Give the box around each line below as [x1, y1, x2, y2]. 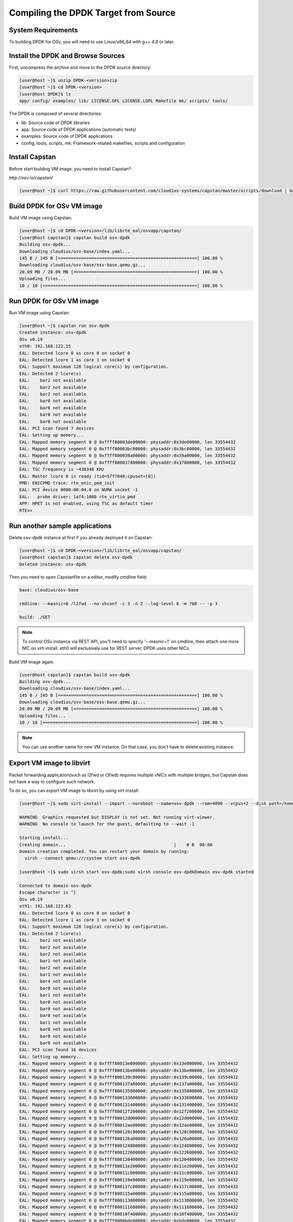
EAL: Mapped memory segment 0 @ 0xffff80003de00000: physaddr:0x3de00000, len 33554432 [19, 439, 236, 445]
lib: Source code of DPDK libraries [21, 120, 90, 126]
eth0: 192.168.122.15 [19, 344, 71, 349]
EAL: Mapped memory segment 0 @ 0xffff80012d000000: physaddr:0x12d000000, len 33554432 [19, 1115, 239, 1121]
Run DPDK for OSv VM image [9, 297, 99, 305]
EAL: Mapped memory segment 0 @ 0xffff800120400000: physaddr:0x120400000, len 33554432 [19, 1157, 239, 1162]
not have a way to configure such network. [9, 779, 95, 785]
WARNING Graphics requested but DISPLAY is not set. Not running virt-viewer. [19, 814, 215, 820]
